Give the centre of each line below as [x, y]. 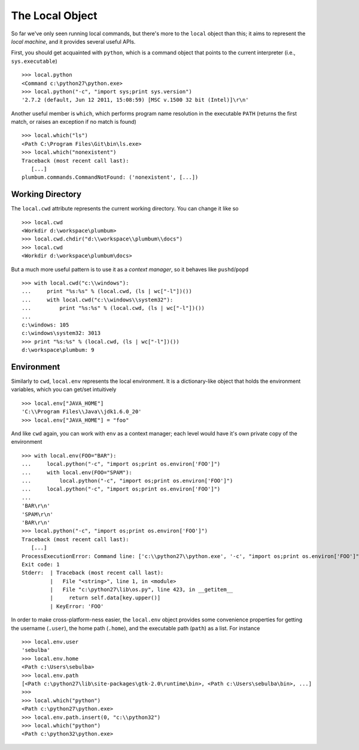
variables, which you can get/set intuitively [64, 389]
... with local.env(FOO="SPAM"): [77, 472]
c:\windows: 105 [45, 325]
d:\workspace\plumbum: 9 [58, 350]
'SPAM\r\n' [38, 514]
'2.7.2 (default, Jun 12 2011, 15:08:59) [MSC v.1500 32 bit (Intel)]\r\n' [135, 100]
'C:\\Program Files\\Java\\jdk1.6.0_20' [82, 412]
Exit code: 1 [41, 564]
